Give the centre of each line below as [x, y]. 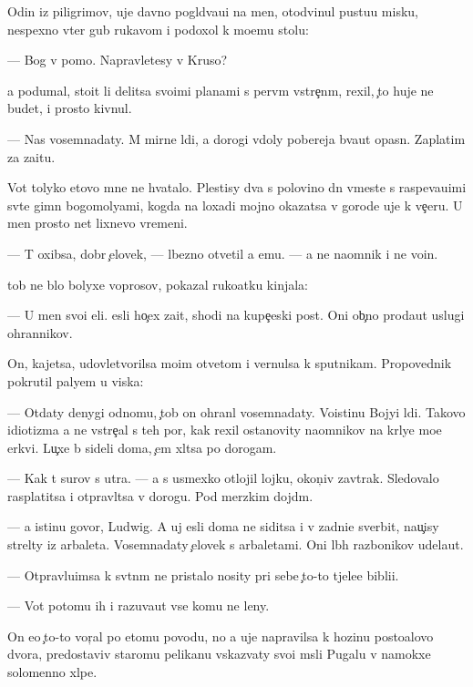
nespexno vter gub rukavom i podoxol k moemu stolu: [158, 29]
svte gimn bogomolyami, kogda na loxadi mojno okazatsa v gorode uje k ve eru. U [235, 205]
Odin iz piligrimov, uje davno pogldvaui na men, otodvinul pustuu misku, [213, 11]
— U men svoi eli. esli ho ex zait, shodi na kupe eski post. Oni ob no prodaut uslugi [236, 315]
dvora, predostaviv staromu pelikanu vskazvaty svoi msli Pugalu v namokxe [219, 654]
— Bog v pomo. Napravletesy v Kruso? [118, 60]
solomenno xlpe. [52, 672]
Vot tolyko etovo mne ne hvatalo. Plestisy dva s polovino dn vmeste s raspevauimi [237, 187]
